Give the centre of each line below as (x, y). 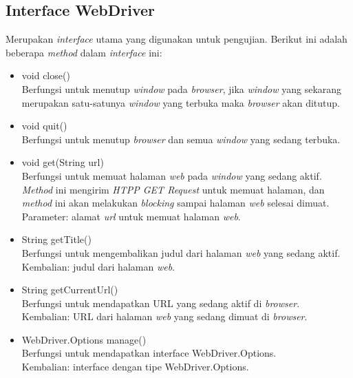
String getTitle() (56, 239)
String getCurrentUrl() (70, 290)
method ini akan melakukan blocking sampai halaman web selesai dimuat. (175, 203)
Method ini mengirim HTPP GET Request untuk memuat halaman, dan (173, 189)
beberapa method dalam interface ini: (84, 52)
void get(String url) (63, 162)
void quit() (44, 126)
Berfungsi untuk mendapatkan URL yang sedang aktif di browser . (161, 303)
